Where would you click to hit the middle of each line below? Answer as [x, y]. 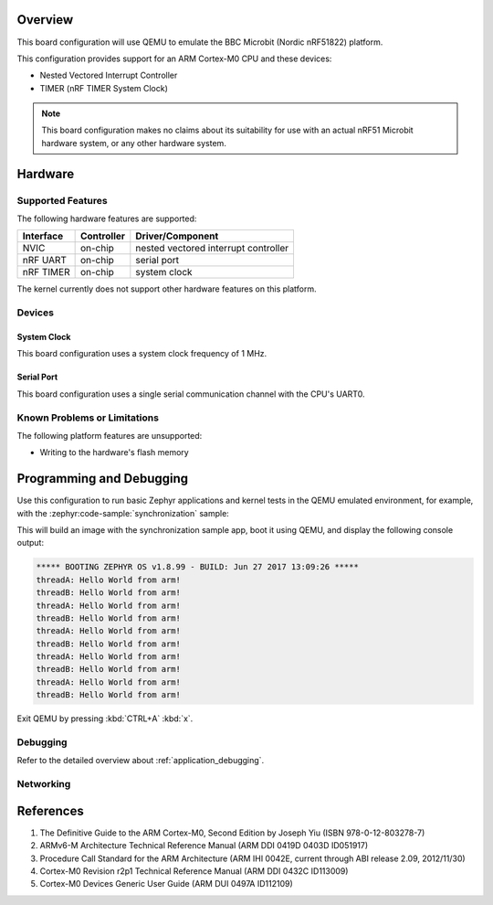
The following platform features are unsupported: [110, 435]
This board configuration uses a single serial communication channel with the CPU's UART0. [191, 394]
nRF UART [45, 261]
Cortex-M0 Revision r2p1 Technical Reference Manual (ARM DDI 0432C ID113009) [194, 871]
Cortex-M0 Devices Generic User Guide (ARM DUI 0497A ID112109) [167, 884]
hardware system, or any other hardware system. [134, 143]
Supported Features [63, 200]
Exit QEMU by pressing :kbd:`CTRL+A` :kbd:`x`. [105, 719]
